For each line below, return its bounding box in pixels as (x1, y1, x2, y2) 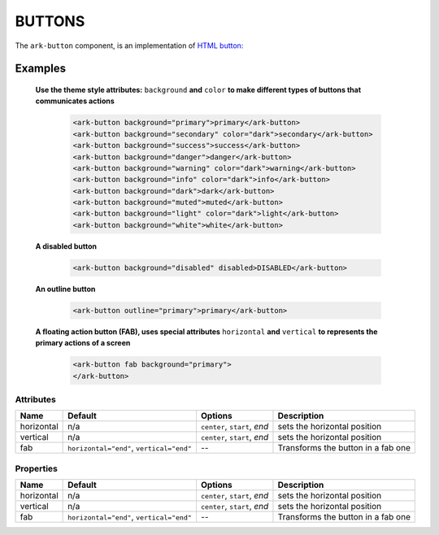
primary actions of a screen (35, 338, 131, 348)
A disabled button (35, 241, 98, 251)
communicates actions (35, 96, 115, 106)
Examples (15, 62, 67, 76)
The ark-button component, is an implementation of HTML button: (15, 41, 244, 50)
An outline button (35, 284, 96, 294)
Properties (15, 463, 59, 474)
